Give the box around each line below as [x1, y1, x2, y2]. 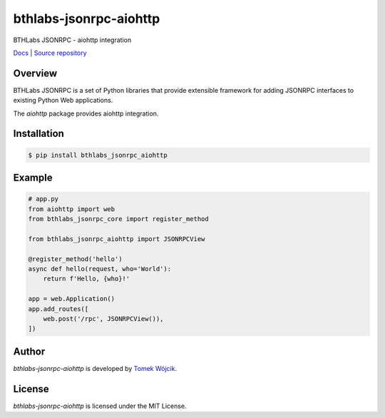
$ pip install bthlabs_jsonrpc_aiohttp [28, 151, 168, 159]
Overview [13, 67, 58, 79]
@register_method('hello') [28, 255, 123, 263]
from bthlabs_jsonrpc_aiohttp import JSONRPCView [28, 235, 205, 243]
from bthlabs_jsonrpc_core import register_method [28, 215, 210, 223]
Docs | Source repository [13, 49, 87, 57]
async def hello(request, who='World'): [28, 265, 171, 272]
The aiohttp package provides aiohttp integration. [13, 109, 159, 118]
